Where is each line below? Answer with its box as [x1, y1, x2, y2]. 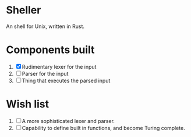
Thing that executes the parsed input [22, 77, 111, 84]
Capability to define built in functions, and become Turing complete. [22, 124, 185, 131]
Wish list [6, 97, 49, 111]
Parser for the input [22, 70, 69, 77]
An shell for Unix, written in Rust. [6, 23, 85, 30]
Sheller [6, 3, 41, 17]
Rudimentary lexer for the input [22, 63, 97, 70]
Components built [6, 43, 95, 57]
